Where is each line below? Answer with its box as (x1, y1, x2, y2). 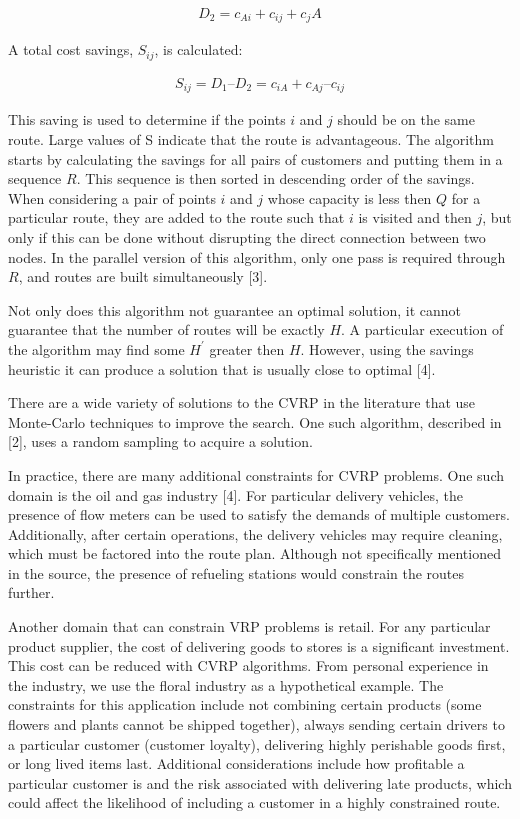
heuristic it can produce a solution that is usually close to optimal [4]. (8, 358, 436, 379)
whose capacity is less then (267, 187, 432, 208)
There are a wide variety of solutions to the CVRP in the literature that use (8, 392, 476, 413)
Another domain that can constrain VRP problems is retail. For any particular (8, 616, 491, 637)
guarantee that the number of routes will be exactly (8, 319, 325, 340)
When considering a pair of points (8, 187, 216, 208)
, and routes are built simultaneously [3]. (18, 266, 268, 287)
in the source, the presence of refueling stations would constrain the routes (8, 562, 465, 583)
